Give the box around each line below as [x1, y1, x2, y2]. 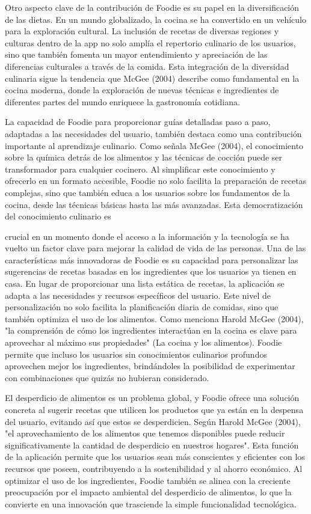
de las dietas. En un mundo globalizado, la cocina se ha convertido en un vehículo [5, 13, 306, 25]
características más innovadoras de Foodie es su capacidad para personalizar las [5, 253, 298, 266]
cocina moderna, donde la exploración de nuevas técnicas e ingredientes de [5, 84, 279, 96]
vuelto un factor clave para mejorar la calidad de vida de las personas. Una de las [5, 242, 306, 254]
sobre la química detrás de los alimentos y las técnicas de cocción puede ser [5, 151, 283, 164]
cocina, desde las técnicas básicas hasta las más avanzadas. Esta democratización [5, 198, 303, 210]
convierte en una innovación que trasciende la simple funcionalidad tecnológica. [5, 497, 297, 510]
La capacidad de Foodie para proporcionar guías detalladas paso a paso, [5, 115, 271, 128]
